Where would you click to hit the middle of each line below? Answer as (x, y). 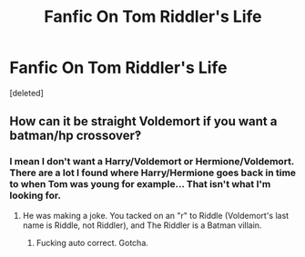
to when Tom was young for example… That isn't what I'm (140, 184)
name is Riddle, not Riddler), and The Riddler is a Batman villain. (142, 225)
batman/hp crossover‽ (76, 136)
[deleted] (26, 93)
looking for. (36, 195)
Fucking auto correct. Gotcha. (92, 242)
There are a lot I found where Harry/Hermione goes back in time (153, 173)
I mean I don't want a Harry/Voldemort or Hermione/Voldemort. (152, 162)
